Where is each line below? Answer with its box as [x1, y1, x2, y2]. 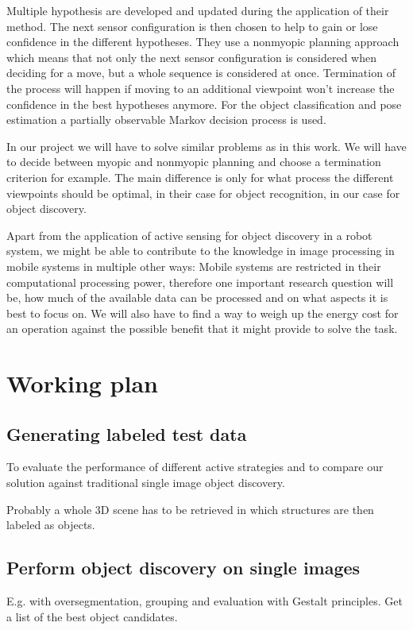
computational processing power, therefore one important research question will [6, 273, 394, 290]
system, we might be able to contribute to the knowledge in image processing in [6, 242, 395, 259]
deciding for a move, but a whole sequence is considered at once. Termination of [6, 64, 396, 81]
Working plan [6, 367, 158, 400]
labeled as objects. [6, 516, 95, 533]
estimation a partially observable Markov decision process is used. [6, 111, 326, 128]
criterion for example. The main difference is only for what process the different [6, 168, 394, 185]
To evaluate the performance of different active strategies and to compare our [6, 458, 384, 475]
